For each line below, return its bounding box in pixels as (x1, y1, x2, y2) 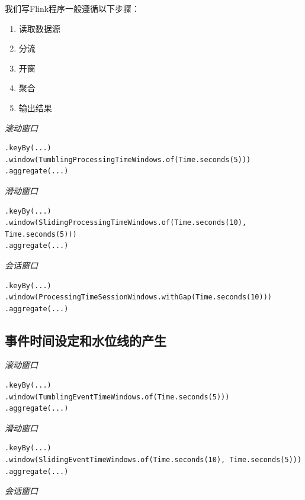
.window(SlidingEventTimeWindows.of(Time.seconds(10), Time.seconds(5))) (5, 456, 302, 464)
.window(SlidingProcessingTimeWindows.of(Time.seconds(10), (5, 218, 247, 227)
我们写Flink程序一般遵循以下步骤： (5, 2, 140, 14)
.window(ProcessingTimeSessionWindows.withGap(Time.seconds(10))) (5, 293, 272, 302)
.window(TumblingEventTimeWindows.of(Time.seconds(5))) (5, 392, 230, 401)
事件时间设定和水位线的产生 (5, 331, 166, 349)
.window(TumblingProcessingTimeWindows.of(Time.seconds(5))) (5, 155, 251, 164)
